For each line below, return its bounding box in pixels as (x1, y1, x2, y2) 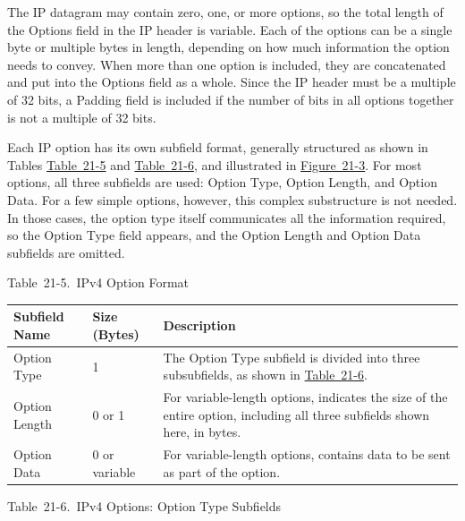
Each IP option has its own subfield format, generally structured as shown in (7, 138, 428, 157)
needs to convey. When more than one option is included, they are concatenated (7, 55, 446, 73)
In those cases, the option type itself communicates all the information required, (7, 208, 446, 226)
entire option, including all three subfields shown (163, 405, 430, 423)
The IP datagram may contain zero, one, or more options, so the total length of (7, 3, 444, 21)
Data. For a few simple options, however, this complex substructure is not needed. (7, 190, 458, 209)
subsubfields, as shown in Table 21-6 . (163, 365, 368, 384)
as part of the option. (163, 462, 281, 481)
